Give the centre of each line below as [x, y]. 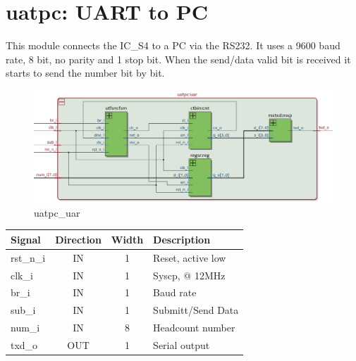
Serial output [182, 344]
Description [182, 239]
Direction [78, 239]
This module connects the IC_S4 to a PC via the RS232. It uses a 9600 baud [173, 45]
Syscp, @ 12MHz [189, 275]
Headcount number [194, 328]
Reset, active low [190, 257]
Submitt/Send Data [196, 310]
